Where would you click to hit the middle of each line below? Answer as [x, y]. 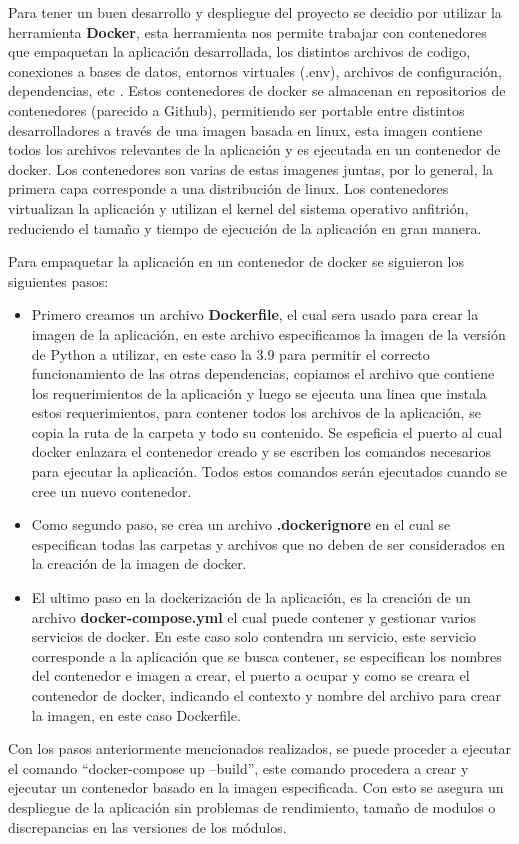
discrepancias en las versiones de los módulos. [147, 826]
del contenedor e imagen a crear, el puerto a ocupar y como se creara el [250, 675]
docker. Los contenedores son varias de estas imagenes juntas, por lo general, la [251, 168]
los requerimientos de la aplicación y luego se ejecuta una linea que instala [259, 392]
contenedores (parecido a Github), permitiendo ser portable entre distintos [236, 109]
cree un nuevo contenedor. [111, 490]
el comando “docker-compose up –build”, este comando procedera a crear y [238, 767]
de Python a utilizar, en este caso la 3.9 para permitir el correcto [230, 353]
